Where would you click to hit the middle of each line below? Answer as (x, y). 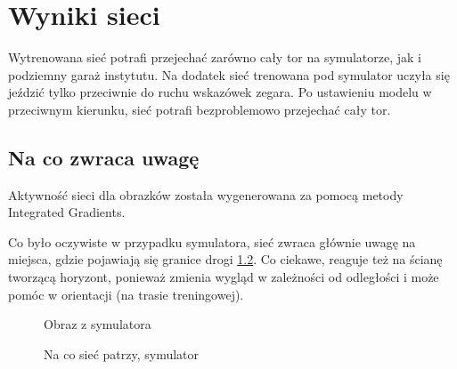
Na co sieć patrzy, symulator (122, 353)
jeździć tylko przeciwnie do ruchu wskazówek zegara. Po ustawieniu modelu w (220, 92)
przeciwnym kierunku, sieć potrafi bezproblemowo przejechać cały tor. (200, 109)
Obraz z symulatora (98, 324)
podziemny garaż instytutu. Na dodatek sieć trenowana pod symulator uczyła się (229, 74)
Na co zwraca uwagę (104, 157)
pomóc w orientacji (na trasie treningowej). (126, 294)
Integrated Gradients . (67, 212)
